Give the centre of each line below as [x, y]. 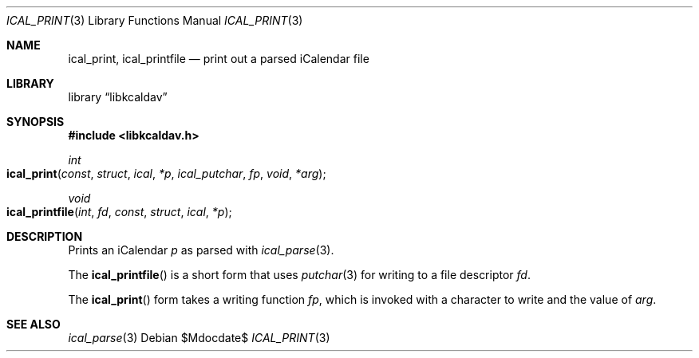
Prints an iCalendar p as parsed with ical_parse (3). [201, 250]
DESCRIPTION [45, 236]
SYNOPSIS [36, 122]
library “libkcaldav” [118, 97]
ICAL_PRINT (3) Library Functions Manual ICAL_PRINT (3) [155, 20]
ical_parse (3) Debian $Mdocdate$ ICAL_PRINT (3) [199, 338]
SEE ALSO [34, 324]
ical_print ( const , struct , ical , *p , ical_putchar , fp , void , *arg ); [166, 173]
